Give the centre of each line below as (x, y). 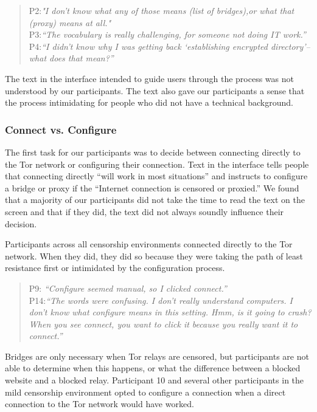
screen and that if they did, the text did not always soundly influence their (145, 211)
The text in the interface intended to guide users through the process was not (149, 78)
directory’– (290, 46)
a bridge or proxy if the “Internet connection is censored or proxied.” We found (152, 187)
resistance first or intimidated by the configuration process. (115, 268)
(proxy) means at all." (70, 22)
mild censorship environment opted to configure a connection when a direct (145, 392)
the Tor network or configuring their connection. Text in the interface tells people (157, 164)
